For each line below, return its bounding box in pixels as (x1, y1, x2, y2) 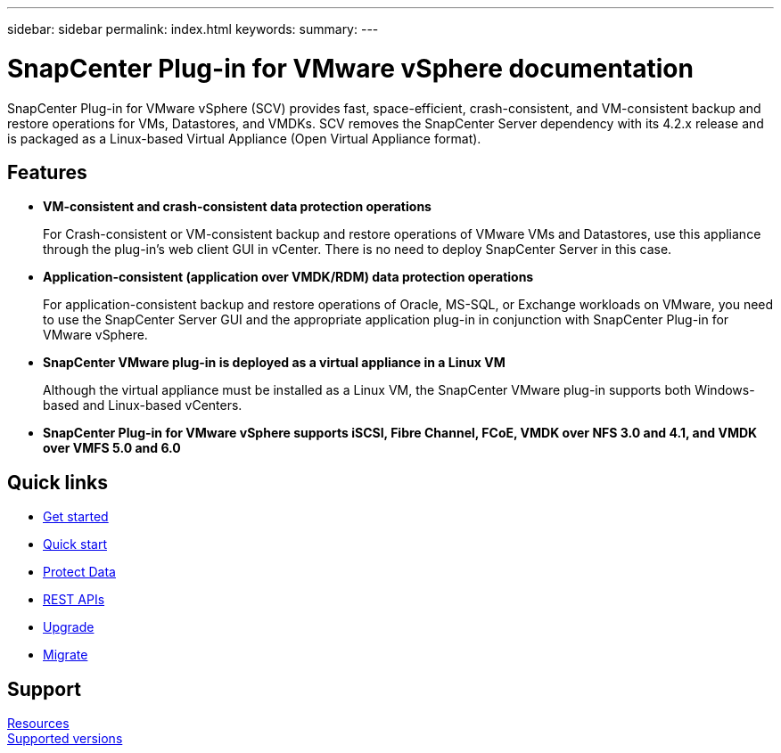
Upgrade (43, 619, 95, 635)
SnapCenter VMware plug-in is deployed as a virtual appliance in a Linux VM (43, 355, 506, 371)
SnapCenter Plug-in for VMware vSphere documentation (7, 53, 694, 84)
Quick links (7, 471, 108, 494)
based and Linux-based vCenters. (43, 397, 243, 413)
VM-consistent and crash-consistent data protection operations (43, 199, 432, 215)
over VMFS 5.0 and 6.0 (43, 440, 181, 456)
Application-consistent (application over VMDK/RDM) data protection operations (43, 269, 534, 285)
